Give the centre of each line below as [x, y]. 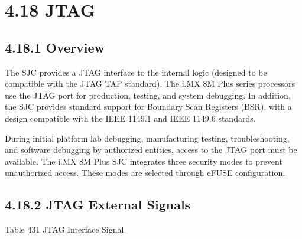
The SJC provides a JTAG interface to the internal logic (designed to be [136, 72]
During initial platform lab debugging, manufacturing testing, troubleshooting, [147, 138]
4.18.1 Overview [55, 47]
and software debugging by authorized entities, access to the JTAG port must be [151, 150]
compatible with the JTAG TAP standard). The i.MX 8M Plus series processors [150, 84]
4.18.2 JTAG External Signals [98, 204]
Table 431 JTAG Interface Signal [64, 229]
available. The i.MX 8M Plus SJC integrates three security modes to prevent [144, 161]
